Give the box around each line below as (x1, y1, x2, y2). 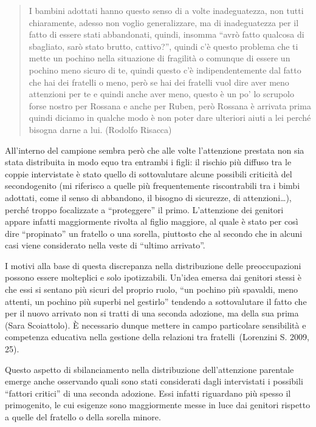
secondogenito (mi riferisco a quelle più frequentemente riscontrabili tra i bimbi (5, 179, 300, 192)
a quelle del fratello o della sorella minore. (5, 411, 161, 423)
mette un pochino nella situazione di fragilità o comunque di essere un (29, 52, 290, 64)
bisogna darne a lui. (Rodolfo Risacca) (29, 123, 172, 135)
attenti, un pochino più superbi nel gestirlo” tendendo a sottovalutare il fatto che (5, 295, 307, 307)
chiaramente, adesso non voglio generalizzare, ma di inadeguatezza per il (29, 16, 299, 29)
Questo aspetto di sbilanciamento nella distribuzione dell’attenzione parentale (5, 363, 294, 375)
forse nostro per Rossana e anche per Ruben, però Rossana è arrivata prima (29, 99, 311, 112)
